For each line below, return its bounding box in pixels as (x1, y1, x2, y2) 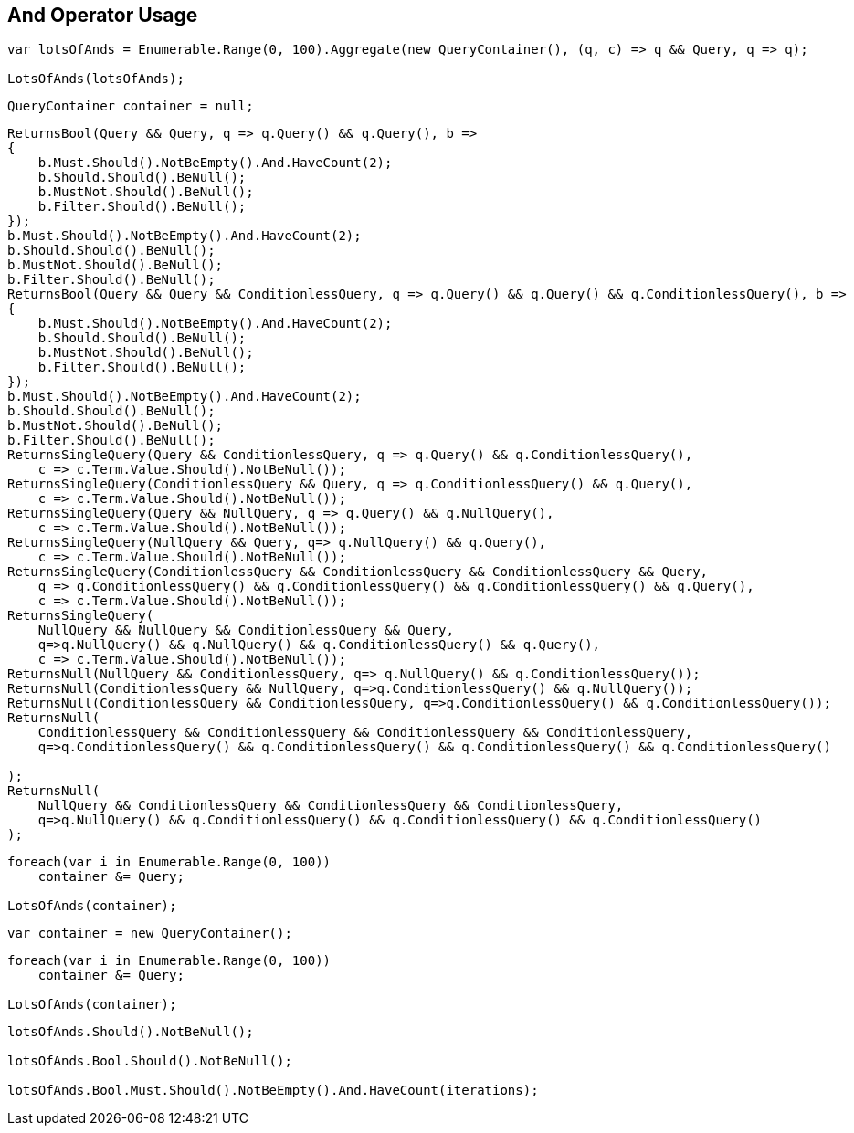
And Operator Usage (7, 4, 198, 26)
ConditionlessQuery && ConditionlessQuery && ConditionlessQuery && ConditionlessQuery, (37, 725, 693, 740)
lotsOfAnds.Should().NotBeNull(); (7, 1024, 254, 1040)
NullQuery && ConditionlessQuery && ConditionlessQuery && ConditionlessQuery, (37, 798, 624, 813)
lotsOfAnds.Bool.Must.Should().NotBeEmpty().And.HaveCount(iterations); (7, 1083, 539, 1098)
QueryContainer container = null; (7, 99, 254, 114)
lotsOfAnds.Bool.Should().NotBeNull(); (7, 1054, 292, 1069)
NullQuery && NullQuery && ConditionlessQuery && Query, (37, 623, 454, 638)
